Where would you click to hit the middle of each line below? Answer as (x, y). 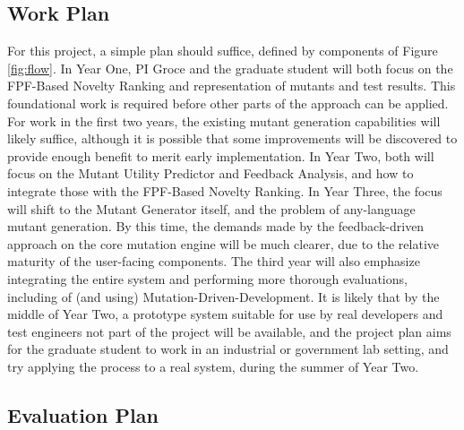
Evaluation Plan (83, 414)
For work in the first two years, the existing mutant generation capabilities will (224, 120)
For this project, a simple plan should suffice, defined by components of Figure (223, 51)
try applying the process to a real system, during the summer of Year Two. (213, 366)
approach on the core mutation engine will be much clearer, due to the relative (223, 243)
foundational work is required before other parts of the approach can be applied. (228, 103)
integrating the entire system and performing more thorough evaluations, (207, 278)
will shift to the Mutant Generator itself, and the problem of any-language (211, 208)
